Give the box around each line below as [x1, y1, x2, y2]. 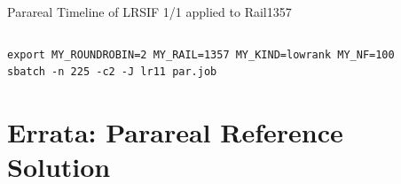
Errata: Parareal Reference [7, 113, 343, 149]
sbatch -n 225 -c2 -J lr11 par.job [7, 65, 217, 79]
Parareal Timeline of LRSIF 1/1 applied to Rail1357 [7, 3, 292, 20]
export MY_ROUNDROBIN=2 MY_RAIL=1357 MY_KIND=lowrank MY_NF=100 [7, 48, 395, 61]
